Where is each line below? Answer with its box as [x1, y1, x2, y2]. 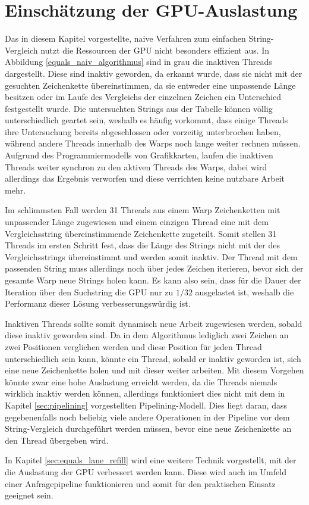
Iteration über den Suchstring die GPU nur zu [5, 285, 174, 298]
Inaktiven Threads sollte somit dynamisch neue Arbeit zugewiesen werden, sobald [5, 317, 302, 329]
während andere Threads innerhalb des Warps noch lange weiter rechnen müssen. [5, 137, 301, 149]
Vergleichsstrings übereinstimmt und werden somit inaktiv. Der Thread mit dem [5, 250, 298, 263]
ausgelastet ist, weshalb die [195, 285, 294, 298]
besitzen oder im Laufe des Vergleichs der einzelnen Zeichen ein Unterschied [5, 91, 281, 103]
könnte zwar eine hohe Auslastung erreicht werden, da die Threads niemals [5, 375, 278, 388]
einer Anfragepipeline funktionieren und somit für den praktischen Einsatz [5, 477, 276, 490]
